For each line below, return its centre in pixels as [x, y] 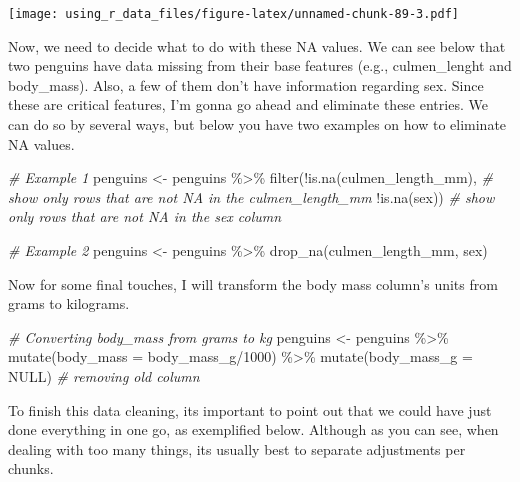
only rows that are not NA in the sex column [145, 216]
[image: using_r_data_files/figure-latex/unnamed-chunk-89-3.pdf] [234, 14]
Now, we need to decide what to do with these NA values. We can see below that [257, 45]
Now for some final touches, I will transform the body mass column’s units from [253, 283]
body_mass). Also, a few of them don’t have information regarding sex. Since [246, 84]
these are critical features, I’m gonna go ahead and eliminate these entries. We [248, 104]
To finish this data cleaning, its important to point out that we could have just [250, 409]
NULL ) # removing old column [104, 375]
